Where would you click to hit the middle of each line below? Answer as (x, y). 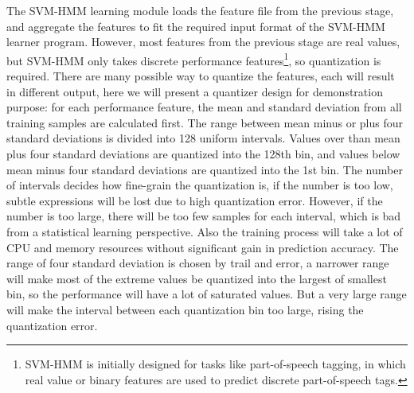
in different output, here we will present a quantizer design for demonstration (195, 91)
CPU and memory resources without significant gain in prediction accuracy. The (203, 247)
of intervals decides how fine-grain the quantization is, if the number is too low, (200, 185)
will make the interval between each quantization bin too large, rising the (185, 309)
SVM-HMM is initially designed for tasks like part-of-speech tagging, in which (215, 364)
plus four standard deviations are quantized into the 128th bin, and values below (203, 154)
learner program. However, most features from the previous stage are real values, (203, 42)
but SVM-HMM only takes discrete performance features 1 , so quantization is (194, 59)
